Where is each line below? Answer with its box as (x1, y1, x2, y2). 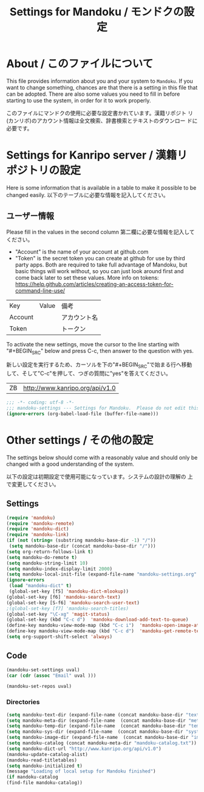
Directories (6, 698, 40, 707)
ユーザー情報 (6, 211, 55, 221)
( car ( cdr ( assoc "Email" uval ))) (6, 672, 97, 679)
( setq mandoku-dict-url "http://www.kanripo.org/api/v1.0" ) (6, 746, 162, 752)
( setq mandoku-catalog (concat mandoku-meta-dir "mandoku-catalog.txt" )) (6, 740, 197, 746)
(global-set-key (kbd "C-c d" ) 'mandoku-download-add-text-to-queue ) (6, 616, 189, 623)
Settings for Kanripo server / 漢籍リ (6, 148, 188, 162)
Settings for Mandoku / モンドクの (9, 5, 184, 19)
